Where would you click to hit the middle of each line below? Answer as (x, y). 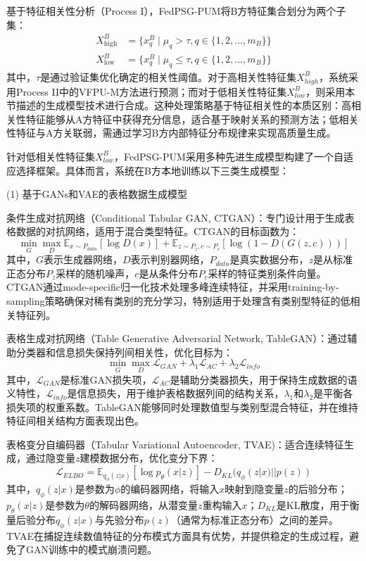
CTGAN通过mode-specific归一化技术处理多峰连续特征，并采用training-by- (173, 287)
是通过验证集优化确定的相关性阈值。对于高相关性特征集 (169, 76)
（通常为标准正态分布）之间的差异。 (254, 519)
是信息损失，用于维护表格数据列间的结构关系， (176, 393)
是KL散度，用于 (313, 504)
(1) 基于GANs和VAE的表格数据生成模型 (97, 194)
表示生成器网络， (83, 259)
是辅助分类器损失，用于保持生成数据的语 (264, 379)
